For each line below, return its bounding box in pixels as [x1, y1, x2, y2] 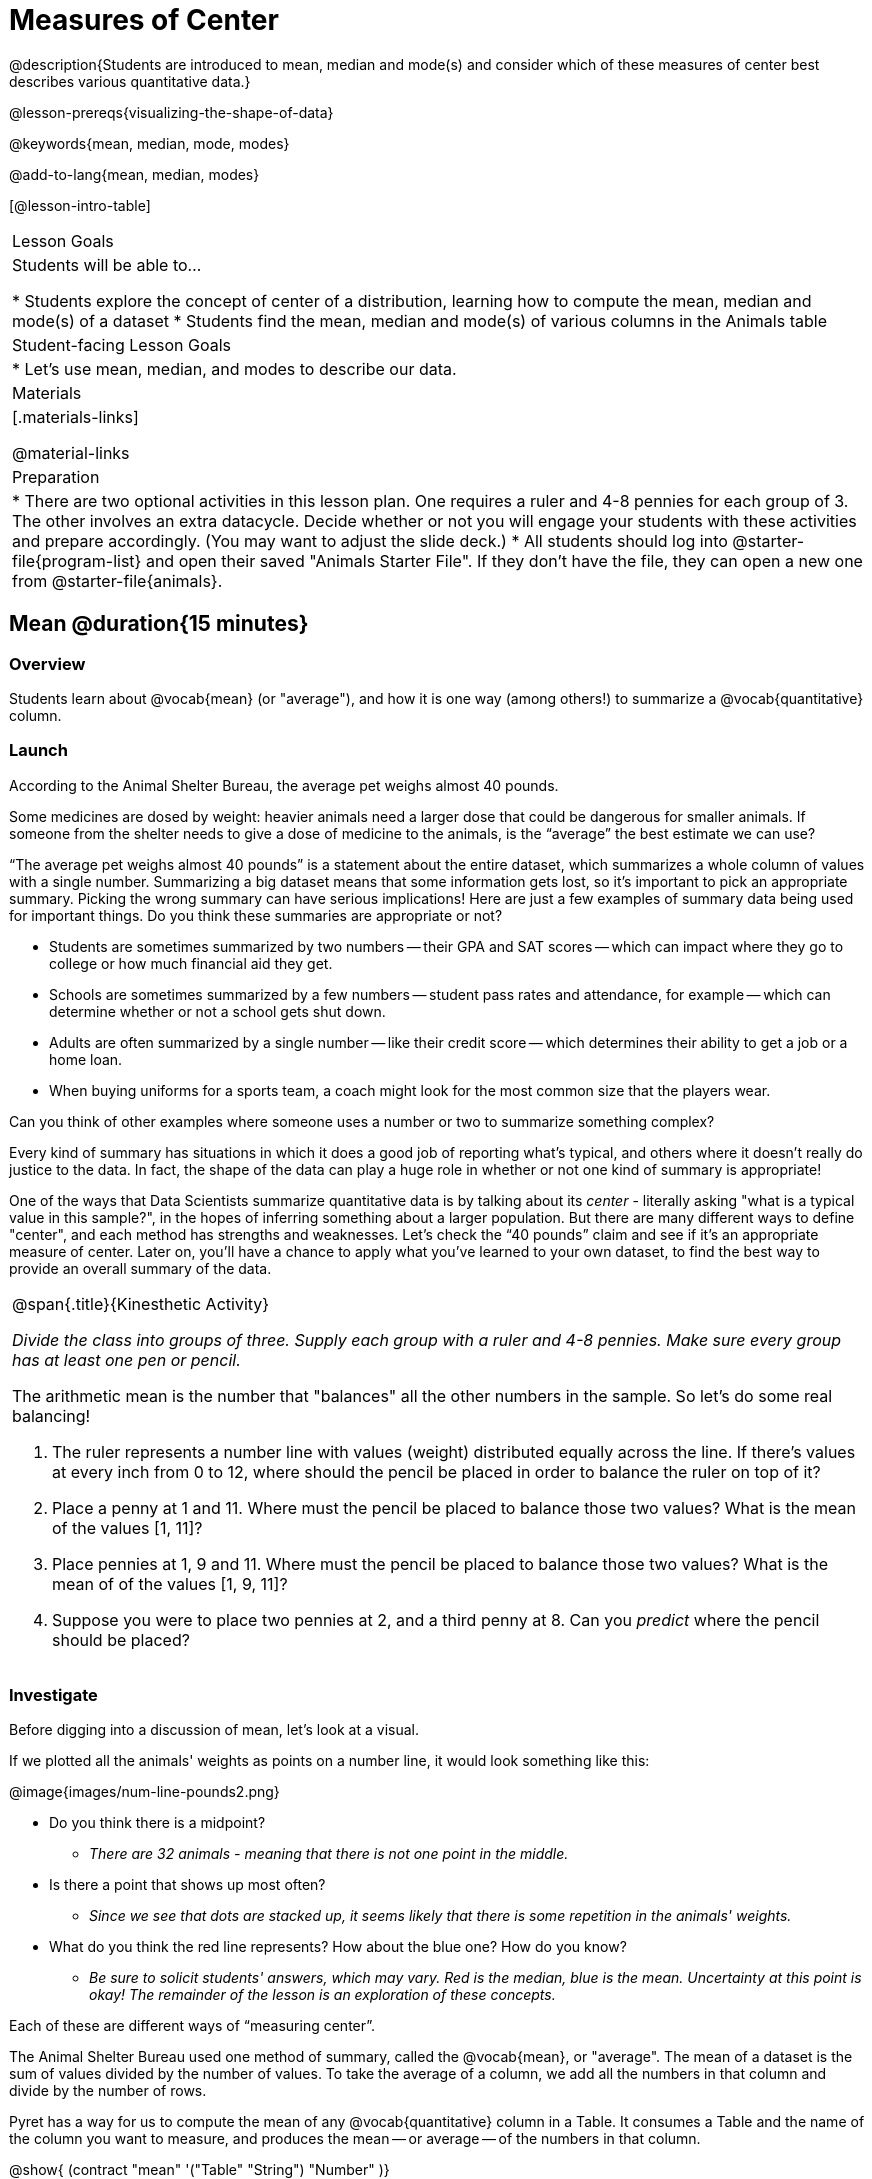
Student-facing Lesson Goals [12, 334, 232, 355]
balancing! [12, 1405, 91, 1426]
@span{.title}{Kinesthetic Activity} [12, 1293, 270, 1314]
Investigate [9, 1685, 98, 1706]
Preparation [12, 466, 100, 487]
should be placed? [52, 1629, 190, 1650]
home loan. [49, 1050, 123, 1068]
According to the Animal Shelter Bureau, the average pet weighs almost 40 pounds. [9, 776, 559, 794]
